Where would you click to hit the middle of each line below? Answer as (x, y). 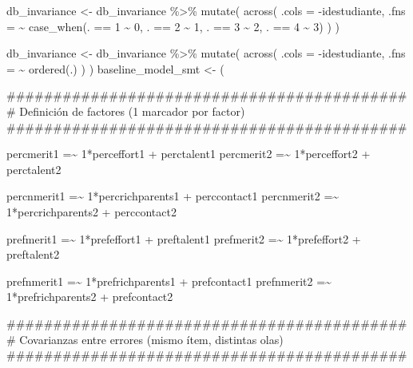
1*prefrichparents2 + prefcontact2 (90, 297)
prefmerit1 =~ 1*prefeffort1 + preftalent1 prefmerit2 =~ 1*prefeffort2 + (184, 238)
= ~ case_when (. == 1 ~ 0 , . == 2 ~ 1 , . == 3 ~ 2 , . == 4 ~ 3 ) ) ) (173, 26)
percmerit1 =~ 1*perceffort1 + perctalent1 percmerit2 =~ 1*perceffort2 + (189, 154)
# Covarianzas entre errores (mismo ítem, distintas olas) (145, 339)
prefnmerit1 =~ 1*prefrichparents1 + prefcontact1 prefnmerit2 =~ (169, 281)
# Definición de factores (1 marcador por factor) (126, 111)
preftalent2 (33, 254)
